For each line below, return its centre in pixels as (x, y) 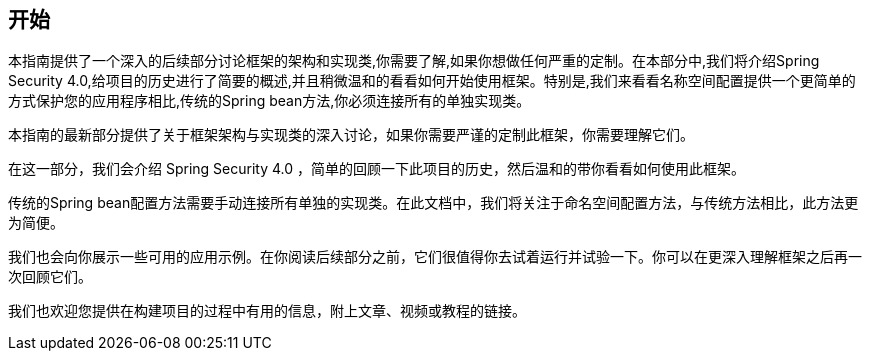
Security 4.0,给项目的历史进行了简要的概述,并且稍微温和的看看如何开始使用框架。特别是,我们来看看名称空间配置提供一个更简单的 (432, 81)
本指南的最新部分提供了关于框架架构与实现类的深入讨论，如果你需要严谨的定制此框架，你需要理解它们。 (351, 135)
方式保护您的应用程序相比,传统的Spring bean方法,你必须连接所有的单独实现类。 (269, 101)
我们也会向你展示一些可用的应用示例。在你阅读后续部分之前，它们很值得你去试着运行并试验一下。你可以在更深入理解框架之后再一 (435, 257)
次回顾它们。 (50, 277)
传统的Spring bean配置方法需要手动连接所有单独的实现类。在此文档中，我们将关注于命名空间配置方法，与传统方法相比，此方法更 (433, 203)
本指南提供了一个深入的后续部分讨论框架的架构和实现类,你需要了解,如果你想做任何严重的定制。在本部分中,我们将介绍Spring (414, 61)
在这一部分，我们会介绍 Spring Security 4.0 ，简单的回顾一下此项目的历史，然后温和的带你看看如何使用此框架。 (376, 169)
